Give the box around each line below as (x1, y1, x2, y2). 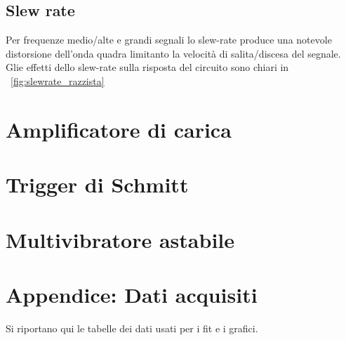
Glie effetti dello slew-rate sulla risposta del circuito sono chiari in (6, 60, 289, 74)
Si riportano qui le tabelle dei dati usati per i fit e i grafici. (6, 320, 258, 335)
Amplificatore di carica (6, 115, 232, 143)
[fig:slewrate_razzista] (11, 73, 105, 88)
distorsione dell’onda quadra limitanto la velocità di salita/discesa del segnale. (6, 46, 341, 60)
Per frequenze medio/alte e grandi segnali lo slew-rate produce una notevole (6, 32, 332, 47)
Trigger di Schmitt (6, 170, 189, 199)
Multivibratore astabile (6, 225, 235, 254)
